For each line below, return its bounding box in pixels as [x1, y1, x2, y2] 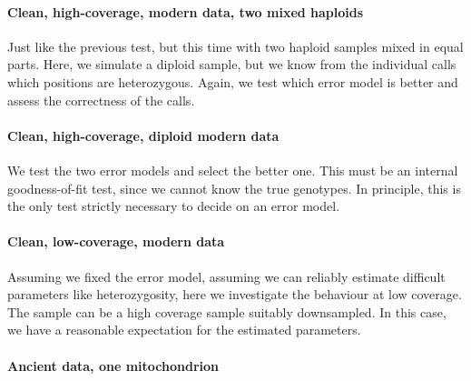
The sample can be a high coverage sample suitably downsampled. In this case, [7, 302, 446, 321]
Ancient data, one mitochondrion [7, 356, 219, 375]
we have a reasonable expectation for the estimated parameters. [7, 320, 361, 339]
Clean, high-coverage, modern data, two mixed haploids [7, 2, 364, 21]
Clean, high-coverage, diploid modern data [7, 125, 280, 145]
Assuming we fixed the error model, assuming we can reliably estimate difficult [7, 266, 446, 286]
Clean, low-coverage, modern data [7, 232, 225, 251]
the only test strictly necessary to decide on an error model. [7, 196, 340, 216]
